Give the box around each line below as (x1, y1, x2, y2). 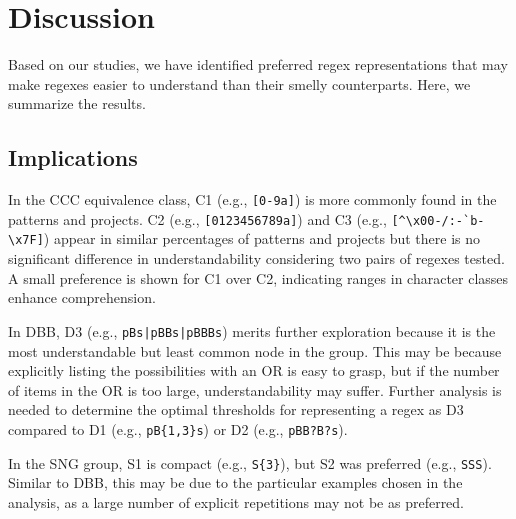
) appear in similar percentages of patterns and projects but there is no (43, 228, 480, 249)
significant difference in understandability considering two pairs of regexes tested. (8, 248, 505, 269)
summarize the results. (8, 93, 146, 114)
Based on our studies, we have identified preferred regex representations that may (8, 54, 508, 75)
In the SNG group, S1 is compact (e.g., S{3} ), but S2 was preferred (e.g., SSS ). (8, 452, 492, 473)
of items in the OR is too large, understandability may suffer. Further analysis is (8, 379, 502, 400)
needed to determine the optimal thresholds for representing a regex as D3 (8, 399, 464, 420)
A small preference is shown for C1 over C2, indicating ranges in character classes (8, 267, 509, 288)
